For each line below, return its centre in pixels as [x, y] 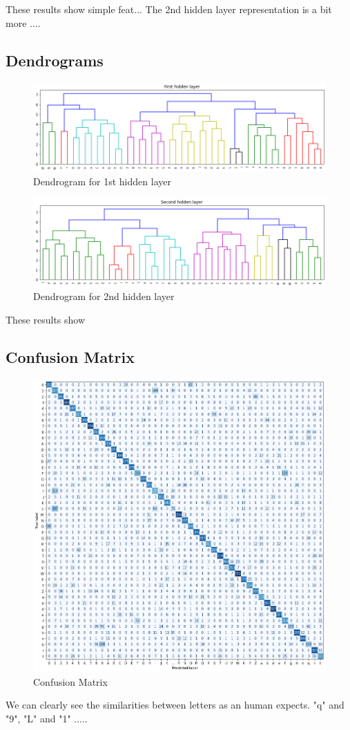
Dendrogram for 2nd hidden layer [104, 296]
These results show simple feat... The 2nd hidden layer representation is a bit [169, 9]
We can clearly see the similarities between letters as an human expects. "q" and [175, 705]
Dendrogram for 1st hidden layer [102, 181]
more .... [23, 22]
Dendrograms [55, 60]
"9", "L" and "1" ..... [47, 718]
